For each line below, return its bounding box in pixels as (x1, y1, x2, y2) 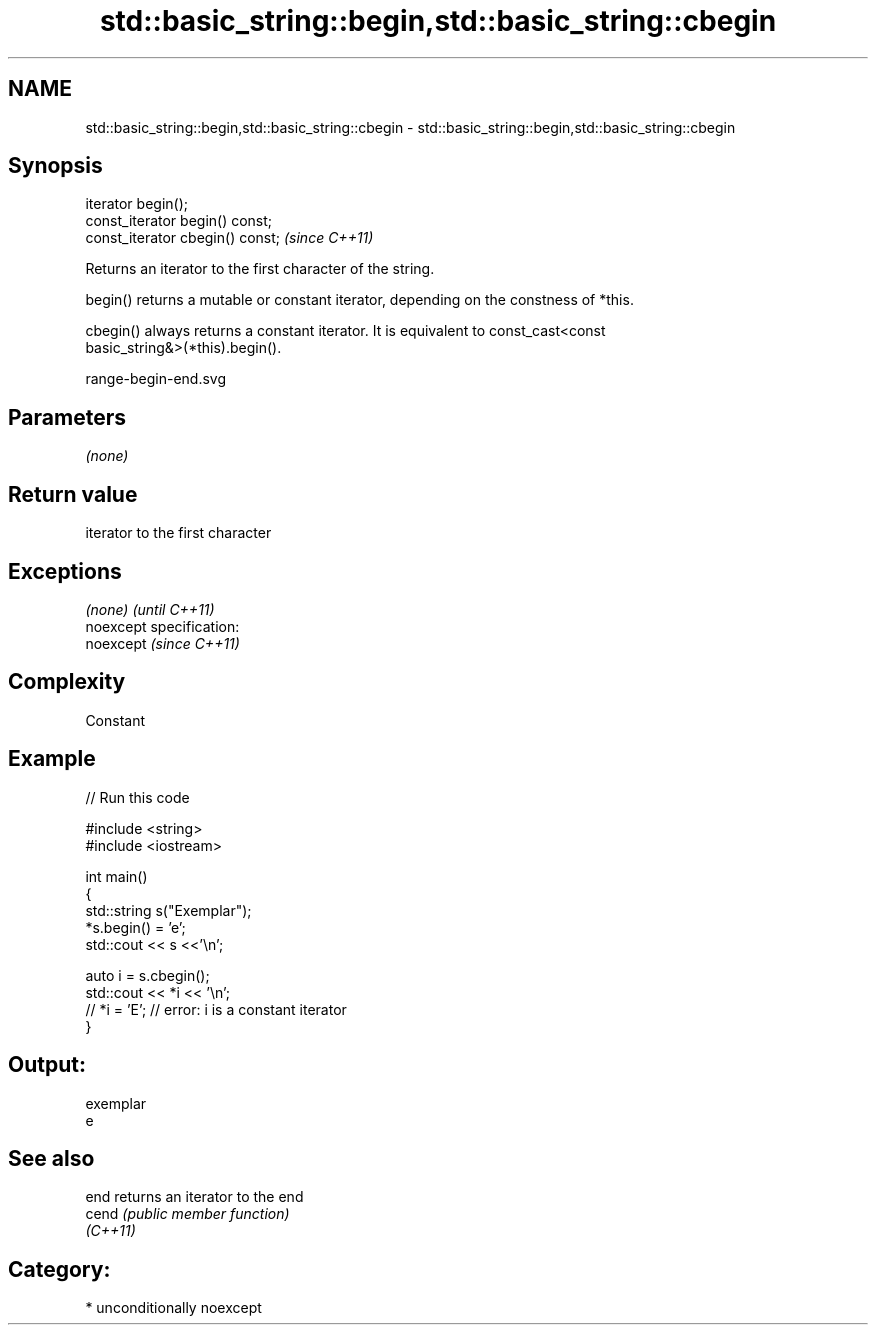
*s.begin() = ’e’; (85, 918, 186, 936)
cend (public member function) (85, 1205, 290, 1223)
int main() (85, 867, 148, 885)
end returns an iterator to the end (85, 1188, 304, 1206)
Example (8, 746, 96, 772)
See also (8, 1145, 95, 1171)
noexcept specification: (85, 617, 240, 635)
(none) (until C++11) (85, 600, 215, 618)
